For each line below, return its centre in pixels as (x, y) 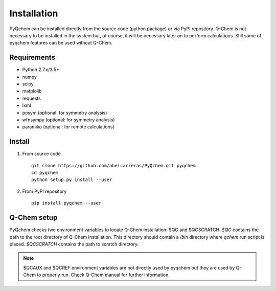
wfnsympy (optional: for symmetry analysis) (68, 120)
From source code (41, 154)
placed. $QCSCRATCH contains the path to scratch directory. (74, 244)
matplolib (32, 91)
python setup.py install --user (72, 180)
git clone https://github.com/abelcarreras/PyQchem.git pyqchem (114, 165)
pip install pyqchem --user (66, 203)
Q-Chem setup (33, 218)
